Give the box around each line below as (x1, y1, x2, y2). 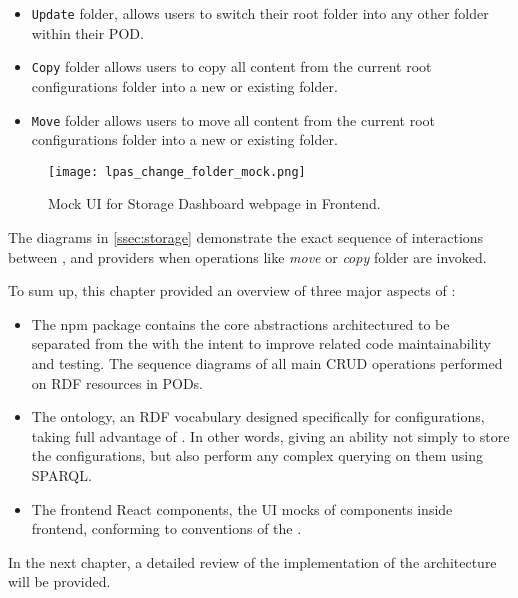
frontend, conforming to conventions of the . (31, 518, 302, 539)
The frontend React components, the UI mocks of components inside (31, 498, 453, 519)
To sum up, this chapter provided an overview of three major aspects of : (8, 280, 456, 301)
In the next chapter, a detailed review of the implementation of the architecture (8, 551, 497, 572)
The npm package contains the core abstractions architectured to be (31, 313, 450, 334)
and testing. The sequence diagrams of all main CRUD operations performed (31, 352, 503, 373)
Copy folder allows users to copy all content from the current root (31, 56, 432, 77)
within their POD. (31, 22, 144, 43)
